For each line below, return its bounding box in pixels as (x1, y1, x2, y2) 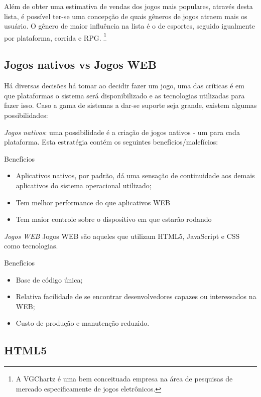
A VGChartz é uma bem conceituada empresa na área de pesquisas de (16, 373, 233, 384)
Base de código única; (16, 274, 83, 285)
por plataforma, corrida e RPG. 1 (4, 31, 107, 43)
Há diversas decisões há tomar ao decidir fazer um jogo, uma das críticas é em (4, 80, 244, 91)
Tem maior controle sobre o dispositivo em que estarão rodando (16, 214, 212, 224)
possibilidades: (4, 110, 48, 120)
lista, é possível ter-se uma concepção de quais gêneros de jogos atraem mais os (4, 11, 247, 21)
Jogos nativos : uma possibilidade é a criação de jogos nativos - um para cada (4, 126, 240, 137)
